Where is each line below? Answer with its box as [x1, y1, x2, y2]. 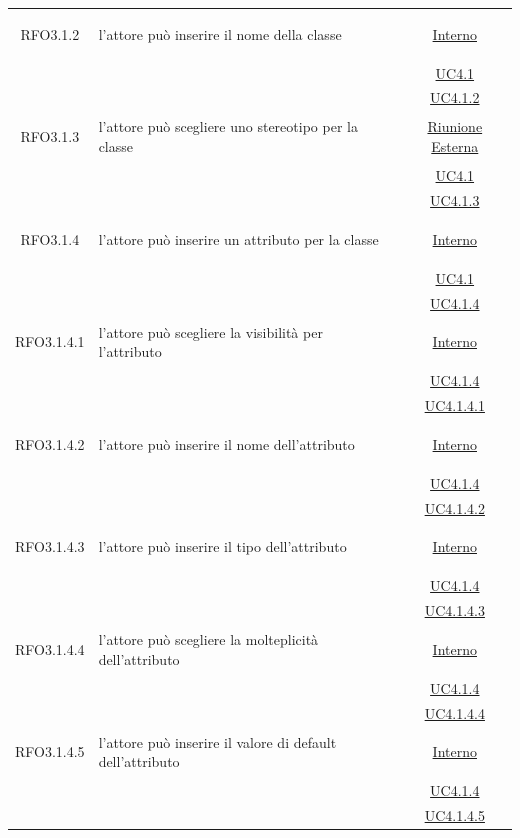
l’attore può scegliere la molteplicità [98, 629, 319, 650]
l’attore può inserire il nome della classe [98, 23, 342, 44]
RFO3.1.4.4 [15, 638, 85, 659]
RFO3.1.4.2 [15, 433, 85, 454]
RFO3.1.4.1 [15, 331, 85, 352]
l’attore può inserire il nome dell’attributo [98, 433, 355, 454]
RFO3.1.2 [20, 23, 80, 44]
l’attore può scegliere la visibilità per [98, 321, 323, 342]
